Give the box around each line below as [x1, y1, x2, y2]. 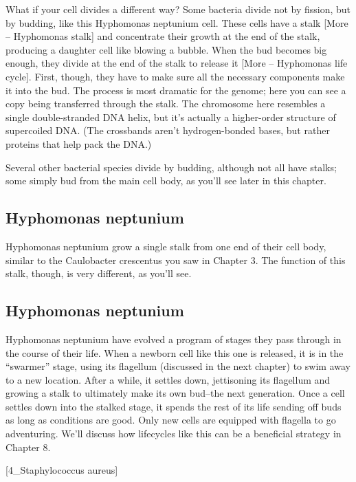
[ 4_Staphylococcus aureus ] [5, 463, 118, 477]
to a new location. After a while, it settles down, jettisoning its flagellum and [5, 372, 331, 386]
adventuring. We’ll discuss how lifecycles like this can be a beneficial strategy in [5, 426, 342, 441]
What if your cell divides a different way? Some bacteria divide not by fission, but [5, 2, 351, 16]
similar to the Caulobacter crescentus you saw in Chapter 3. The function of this [5, 252, 346, 267]
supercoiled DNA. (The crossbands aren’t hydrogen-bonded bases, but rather [5, 123, 330, 138]
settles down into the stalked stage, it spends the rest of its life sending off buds [5, 399, 342, 413]
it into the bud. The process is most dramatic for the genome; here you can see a [5, 83, 346, 97]
